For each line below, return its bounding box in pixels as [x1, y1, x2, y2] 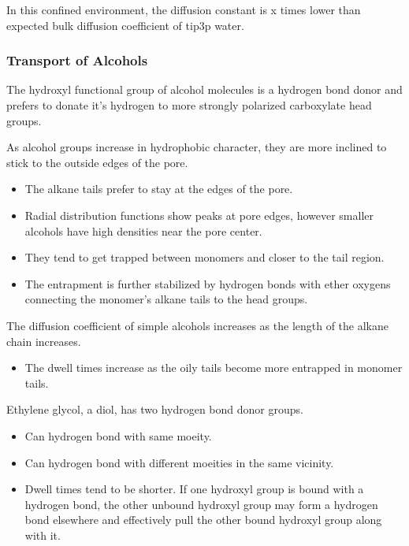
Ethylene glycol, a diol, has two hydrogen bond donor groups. [6, 401, 303, 418]
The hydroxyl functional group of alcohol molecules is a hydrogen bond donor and [6, 81, 403, 98]
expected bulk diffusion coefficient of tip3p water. [6, 17, 244, 33]
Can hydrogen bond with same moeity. [24, 427, 212, 444]
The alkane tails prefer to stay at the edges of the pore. [24, 180, 293, 197]
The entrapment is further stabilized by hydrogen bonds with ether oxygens [24, 275, 391, 292]
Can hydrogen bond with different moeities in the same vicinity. [24, 454, 334, 470]
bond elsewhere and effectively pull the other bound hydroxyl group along [24, 511, 382, 528]
